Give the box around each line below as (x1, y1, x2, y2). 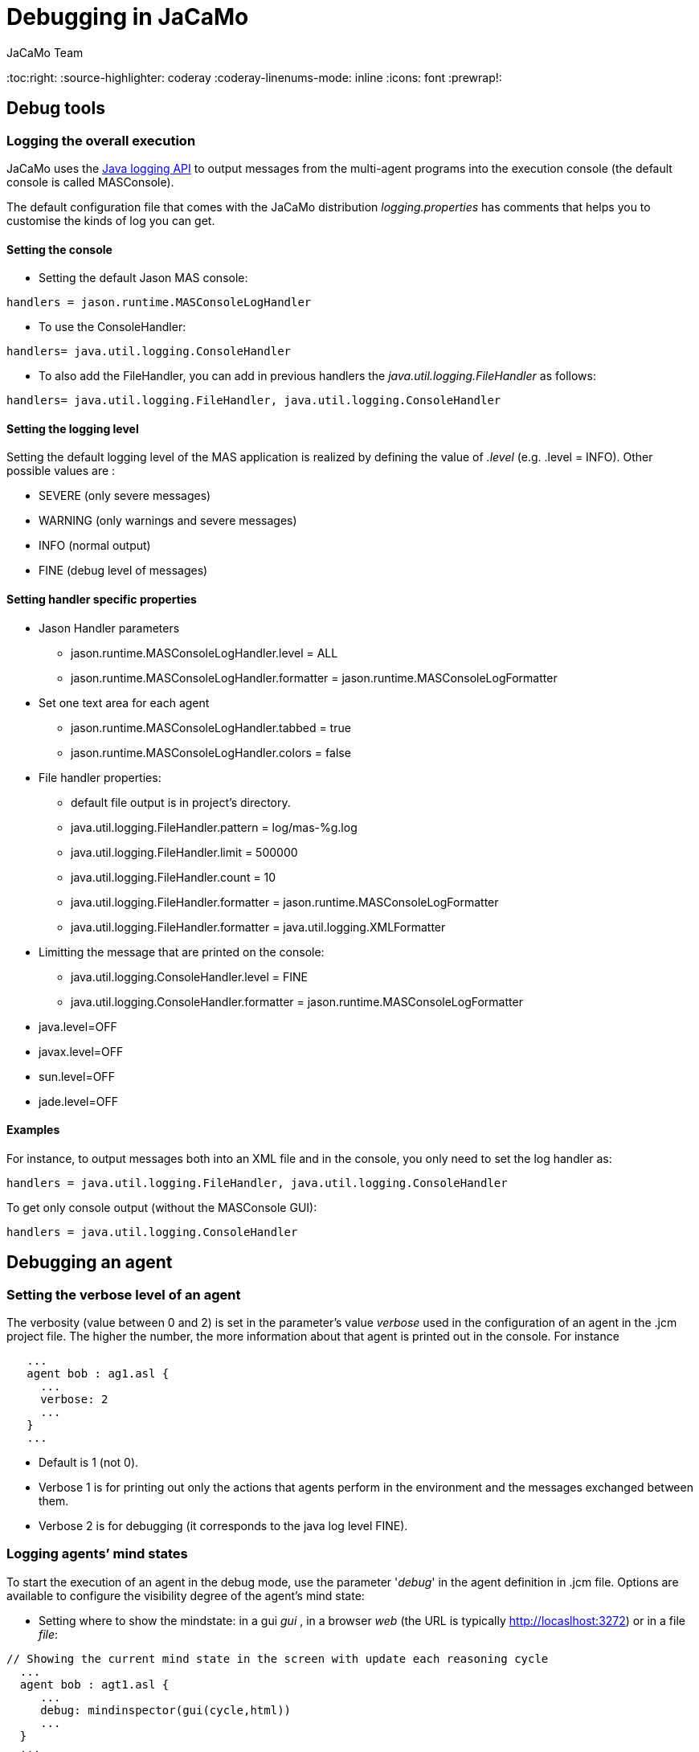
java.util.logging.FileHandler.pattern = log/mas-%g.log (71, 820, 358, 834)
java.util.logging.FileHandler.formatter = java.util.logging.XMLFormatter (71, 919, 446, 934)
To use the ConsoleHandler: (39, 320, 186, 334)
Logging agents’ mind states (6, 1545, 188, 1562)
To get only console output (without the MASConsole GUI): (6, 1200, 317, 1214)
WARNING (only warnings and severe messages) (39, 514, 297, 528)
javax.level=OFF (39, 1044, 124, 1058)
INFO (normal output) (39, 538, 151, 553)
